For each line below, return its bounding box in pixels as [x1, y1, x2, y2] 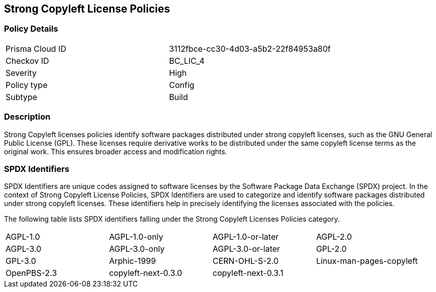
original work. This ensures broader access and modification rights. [4, 147, 227, 156]
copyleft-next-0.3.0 [109, 268, 182, 278]
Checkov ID [6, 55, 49, 66]
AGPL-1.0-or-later [212, 232, 279, 242]
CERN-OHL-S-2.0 [212, 256, 279, 266]
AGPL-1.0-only [109, 232, 164, 242]
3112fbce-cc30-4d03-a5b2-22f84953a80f [169, 43, 331, 54]
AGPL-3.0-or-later [212, 244, 280, 254]
